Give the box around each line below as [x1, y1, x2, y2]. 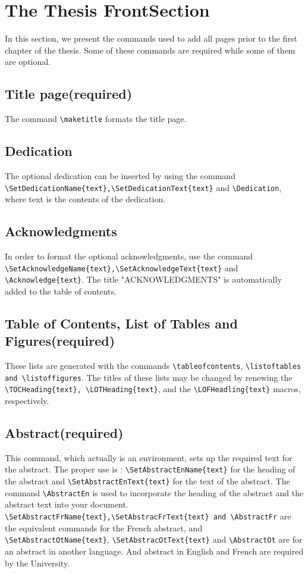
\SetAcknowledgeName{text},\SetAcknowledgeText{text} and [5, 261, 238, 274]
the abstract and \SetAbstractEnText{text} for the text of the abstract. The [5, 475, 290, 487]
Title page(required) [5, 84, 133, 103]
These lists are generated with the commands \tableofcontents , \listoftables [5, 359, 301, 372]
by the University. [5, 556, 70, 569]
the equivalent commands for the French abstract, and [5, 521, 203, 534]
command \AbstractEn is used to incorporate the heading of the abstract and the [5, 486, 304, 499]
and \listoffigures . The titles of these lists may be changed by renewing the [5, 371, 293, 383]
